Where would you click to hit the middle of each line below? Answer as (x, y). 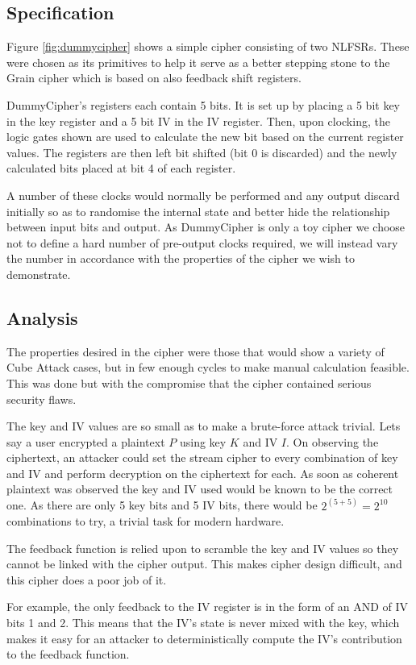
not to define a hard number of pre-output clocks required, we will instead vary (202, 242)
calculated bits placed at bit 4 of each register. (121, 168)
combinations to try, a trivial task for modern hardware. (146, 521)
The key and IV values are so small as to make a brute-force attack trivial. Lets (204, 426)
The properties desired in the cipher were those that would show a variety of (196, 351)
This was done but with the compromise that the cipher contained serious (189, 382)
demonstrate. (39, 274)
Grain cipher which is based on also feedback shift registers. (154, 78)
